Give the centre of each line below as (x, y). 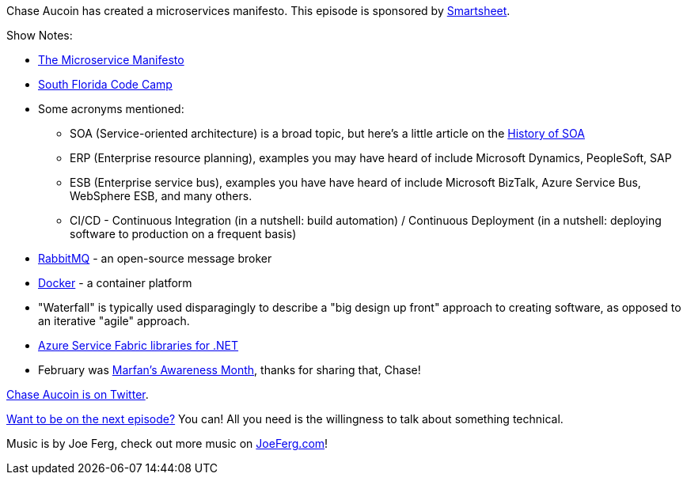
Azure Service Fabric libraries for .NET (139, 345)
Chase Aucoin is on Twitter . (78, 394)
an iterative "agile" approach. (114, 321)
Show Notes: (40, 35)
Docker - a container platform (115, 283)
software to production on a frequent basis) (183, 234)
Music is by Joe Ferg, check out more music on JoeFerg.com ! (167, 443)
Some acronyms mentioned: (111, 109)
